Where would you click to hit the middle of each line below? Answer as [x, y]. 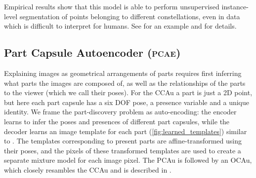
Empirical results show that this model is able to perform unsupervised [112, 6]
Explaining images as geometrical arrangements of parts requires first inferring [123, 73]
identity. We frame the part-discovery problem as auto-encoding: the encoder [120, 112]
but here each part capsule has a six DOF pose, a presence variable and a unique [127, 102]
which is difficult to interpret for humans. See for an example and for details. [120, 26]
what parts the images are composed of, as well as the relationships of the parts [125, 83]
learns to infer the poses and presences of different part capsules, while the [117, 121]
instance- [235, 6]
